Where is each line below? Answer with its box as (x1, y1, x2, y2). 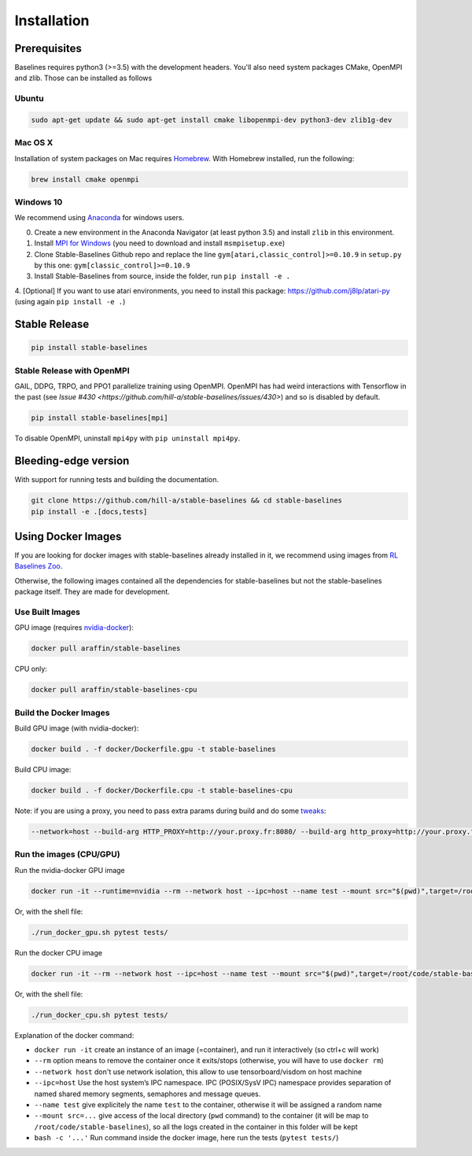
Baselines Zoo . (14, 561, 63, 571)
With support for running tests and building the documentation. (14, 475, 219, 484)
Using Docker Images (14, 529, 122, 543)
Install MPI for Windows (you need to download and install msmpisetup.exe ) (34, 238, 286, 248)
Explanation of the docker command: (14, 1030, 135, 1040)
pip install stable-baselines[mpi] (31, 414, 168, 422)
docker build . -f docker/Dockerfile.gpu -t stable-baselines (31, 745, 276, 754)
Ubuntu (14, 93, 44, 104)
